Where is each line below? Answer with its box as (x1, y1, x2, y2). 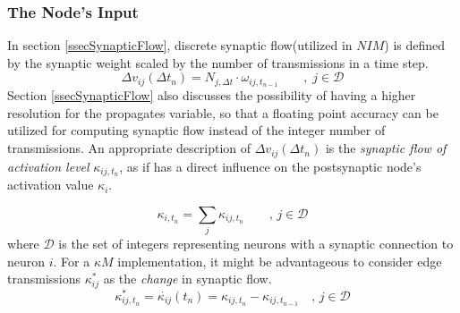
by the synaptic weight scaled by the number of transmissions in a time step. (7, 53, 429, 72)
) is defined (384, 36, 446, 55)
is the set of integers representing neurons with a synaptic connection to (58, 234, 454, 253)
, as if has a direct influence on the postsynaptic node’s (119, 156, 422, 175)
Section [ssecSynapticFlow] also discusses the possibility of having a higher (7, 86, 416, 105)
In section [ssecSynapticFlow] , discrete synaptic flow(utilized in (7, 36, 353, 55)
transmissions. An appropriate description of (7, 139, 251, 157)
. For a (53, 251, 90, 270)
